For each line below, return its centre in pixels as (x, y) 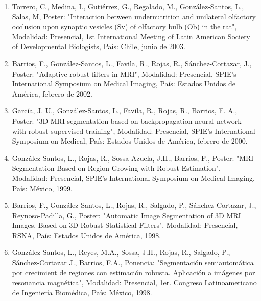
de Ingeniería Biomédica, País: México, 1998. (82, 292)
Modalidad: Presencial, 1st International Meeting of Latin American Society (131, 36)
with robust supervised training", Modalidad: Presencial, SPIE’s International (134, 131)
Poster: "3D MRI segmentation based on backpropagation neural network (127, 120)
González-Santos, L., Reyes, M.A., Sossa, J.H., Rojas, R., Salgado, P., (121, 252)
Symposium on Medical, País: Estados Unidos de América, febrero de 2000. (130, 141)
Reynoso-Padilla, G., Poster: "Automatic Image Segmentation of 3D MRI (126, 215)
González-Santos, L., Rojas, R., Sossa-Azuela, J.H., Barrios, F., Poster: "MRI (133, 158)
